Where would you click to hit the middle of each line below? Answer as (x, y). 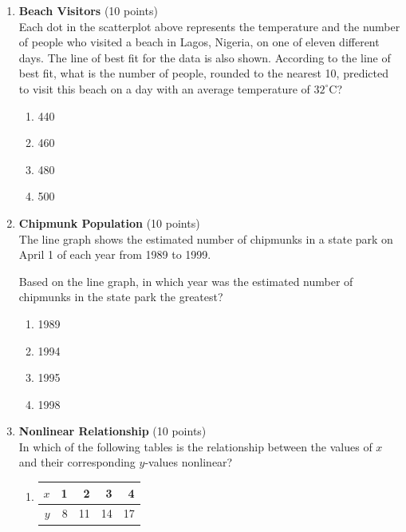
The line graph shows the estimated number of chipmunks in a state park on (206, 238)
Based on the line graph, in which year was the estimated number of (186, 281)
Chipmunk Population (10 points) (109, 222)
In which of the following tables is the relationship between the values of (195, 446)
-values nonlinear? (189, 462)
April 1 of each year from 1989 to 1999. (115, 254)
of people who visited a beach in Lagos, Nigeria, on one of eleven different (199, 42)
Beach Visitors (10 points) (88, 10)
